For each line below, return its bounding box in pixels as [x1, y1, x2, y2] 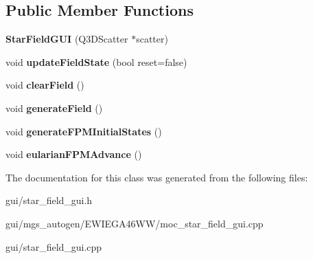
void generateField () [5, 100, 103, 115]
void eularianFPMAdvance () [5, 147, 142, 161]
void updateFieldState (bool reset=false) [5, 54, 187, 69]
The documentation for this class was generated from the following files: [5, 170, 308, 184]
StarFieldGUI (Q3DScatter [5, 32, 128, 46]
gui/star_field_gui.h [5, 193, 93, 207]
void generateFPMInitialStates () [5, 124, 162, 138]
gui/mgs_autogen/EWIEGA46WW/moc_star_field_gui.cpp [5, 216, 264, 230]
